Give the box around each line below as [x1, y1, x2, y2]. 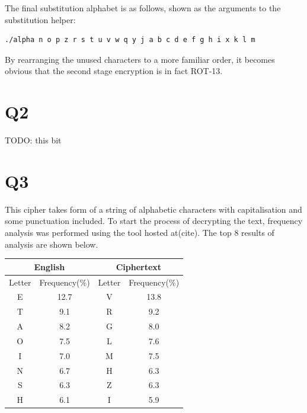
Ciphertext [116, 260, 162, 273]
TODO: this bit [5, 134, 62, 146]
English [34, 260, 65, 273]
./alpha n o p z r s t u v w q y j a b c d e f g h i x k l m [5, 36, 255, 44]
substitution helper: [5, 13, 76, 25]
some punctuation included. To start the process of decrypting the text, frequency [5, 214, 303, 227]
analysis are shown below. [5, 238, 98, 250]
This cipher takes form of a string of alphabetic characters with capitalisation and [5, 203, 302, 215]
